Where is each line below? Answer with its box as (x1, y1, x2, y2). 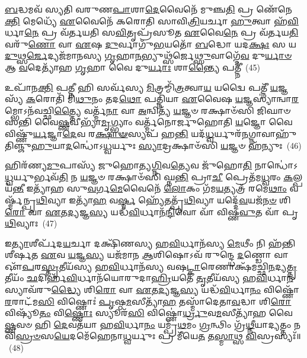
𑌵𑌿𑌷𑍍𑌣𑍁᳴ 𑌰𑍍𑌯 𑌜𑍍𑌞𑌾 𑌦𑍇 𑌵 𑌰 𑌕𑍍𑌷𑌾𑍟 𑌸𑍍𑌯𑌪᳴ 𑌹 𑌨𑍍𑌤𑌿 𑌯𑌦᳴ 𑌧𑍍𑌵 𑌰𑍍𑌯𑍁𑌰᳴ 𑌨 (5, 127, 249, 139)
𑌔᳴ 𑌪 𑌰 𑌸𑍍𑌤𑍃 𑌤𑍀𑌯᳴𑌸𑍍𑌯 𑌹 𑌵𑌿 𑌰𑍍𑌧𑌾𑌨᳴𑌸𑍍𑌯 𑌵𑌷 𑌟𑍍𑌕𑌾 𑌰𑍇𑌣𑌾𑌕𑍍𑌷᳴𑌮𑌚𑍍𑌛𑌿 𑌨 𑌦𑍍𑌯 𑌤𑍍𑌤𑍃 (5, 260, 298, 272)
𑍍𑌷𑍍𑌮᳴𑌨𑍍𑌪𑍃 (5, 193, 36, 206)
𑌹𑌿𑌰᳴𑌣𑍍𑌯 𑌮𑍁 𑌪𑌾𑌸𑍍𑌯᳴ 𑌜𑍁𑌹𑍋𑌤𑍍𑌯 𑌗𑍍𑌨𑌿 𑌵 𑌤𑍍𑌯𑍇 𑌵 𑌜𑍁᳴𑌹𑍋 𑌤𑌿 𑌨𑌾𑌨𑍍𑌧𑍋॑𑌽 (5, 159, 298, 171)
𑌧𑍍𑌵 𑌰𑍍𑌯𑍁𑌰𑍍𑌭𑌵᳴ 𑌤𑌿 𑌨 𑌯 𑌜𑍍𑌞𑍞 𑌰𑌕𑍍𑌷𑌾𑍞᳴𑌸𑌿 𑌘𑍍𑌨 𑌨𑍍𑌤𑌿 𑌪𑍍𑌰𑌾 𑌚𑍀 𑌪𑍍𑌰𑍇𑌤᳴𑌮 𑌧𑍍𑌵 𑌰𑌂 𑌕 (5, 170, 293, 183)
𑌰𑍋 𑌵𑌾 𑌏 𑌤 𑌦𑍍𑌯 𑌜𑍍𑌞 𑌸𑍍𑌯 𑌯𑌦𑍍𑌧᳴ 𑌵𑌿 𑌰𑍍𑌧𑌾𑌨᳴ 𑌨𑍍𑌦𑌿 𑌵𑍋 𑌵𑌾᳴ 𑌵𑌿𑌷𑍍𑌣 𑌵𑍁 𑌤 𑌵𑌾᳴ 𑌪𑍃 (5, 205, 299, 218)
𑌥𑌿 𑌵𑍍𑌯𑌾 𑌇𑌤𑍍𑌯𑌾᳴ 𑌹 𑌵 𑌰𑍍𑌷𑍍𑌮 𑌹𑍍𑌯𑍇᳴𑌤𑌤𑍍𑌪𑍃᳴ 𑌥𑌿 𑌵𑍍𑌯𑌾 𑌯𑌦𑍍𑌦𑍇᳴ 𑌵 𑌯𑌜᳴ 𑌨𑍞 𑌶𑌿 (36, 193, 291, 206)
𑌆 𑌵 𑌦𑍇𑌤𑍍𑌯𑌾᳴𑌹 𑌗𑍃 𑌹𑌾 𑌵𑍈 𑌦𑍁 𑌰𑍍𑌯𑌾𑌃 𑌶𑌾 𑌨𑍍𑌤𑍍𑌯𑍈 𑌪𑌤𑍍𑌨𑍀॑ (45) (5, 60, 260, 73)
